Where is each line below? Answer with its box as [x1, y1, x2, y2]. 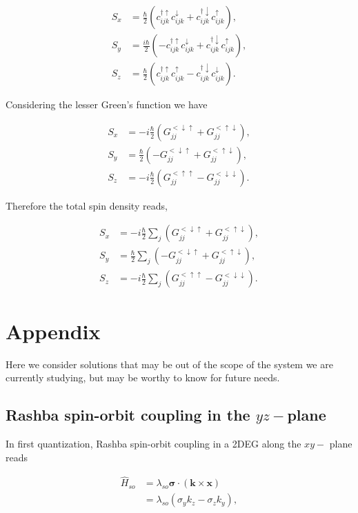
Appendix [6, 316, 101, 345]
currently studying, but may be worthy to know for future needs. [6, 370, 280, 385]
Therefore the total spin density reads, [6, 198, 168, 212]
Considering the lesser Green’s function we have [6, 97, 208, 112]
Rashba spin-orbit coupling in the [6, 404, 250, 425]
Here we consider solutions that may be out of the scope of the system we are [6, 356, 333, 371]
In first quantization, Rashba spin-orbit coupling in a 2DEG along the [6, 436, 301, 450]
